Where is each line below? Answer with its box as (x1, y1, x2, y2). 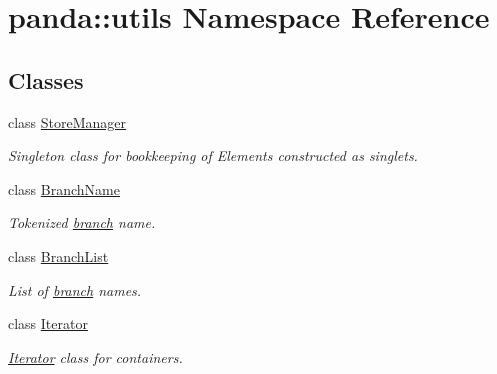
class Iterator (8, 313, 88, 334)
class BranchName (8, 178, 120, 199)
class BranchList (8, 245, 109, 266)
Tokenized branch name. (8, 212, 156, 233)
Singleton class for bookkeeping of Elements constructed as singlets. (8, 145, 418, 166)
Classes (8, 64, 84, 95)
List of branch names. (8, 279, 142, 300)
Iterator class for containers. (8, 346, 183, 367)
